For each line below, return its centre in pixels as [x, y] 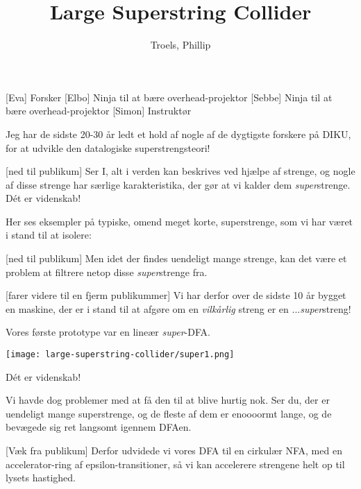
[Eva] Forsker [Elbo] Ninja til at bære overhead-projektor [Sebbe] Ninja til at [169, 97]
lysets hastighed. [41, 478]
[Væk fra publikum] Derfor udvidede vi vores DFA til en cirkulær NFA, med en [174, 451]
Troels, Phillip [180, 45]
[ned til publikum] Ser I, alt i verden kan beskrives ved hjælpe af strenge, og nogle [180, 171]
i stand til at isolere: [49, 235]
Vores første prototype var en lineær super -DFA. [108, 332]
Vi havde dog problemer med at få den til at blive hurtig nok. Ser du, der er [168, 400]
